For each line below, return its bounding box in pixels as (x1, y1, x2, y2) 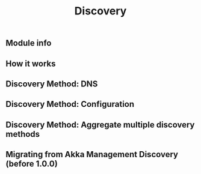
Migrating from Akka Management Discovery (5, 149, 179, 160)
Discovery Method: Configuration (5, 99, 135, 109)
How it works (5, 58, 56, 68)
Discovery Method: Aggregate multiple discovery (5, 119, 195, 130)
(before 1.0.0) (5, 159, 58, 169)
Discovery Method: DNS (5, 79, 98, 89)
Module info (5, 38, 52, 49)
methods (5, 129, 40, 139)
